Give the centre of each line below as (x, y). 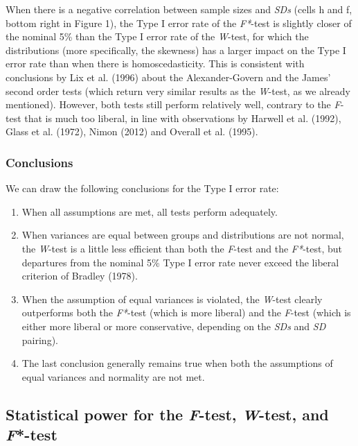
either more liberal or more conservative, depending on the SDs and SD (174, 326)
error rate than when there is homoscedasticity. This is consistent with (155, 63)
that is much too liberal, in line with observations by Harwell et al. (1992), (183, 118)
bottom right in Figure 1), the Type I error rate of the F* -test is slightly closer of (179, 23)
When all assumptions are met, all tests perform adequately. (150, 211)
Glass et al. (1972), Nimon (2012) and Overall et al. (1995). (132, 131)
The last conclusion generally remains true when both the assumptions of (177, 363)
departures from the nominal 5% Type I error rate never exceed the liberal (180, 262)
